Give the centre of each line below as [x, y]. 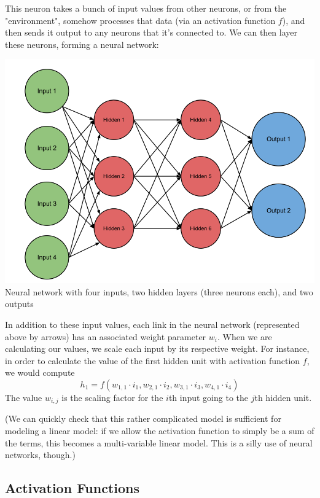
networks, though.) [40, 455]
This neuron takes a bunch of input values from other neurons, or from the [146, 8]
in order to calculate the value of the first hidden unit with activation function [153, 360]
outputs [19, 304]
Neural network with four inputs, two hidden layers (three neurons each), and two [159, 291]
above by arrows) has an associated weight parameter [106, 336]
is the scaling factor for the [112, 398]
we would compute [40, 372]
